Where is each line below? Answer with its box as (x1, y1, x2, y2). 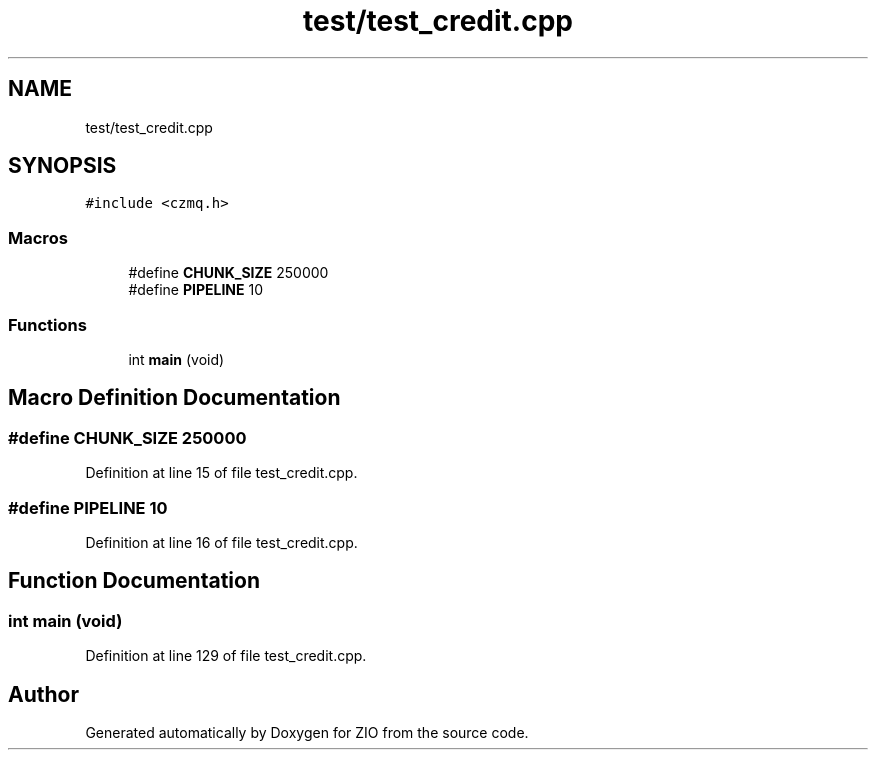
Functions (8, 314, 87, 335)
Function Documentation (8, 568, 260, 594)
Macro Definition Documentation (8, 385, 341, 411)
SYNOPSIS (8, 153, 117, 179)
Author (8, 681, 79, 707)
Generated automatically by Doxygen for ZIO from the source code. (85, 723, 529, 741)
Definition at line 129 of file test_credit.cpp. (85, 647, 367, 665)
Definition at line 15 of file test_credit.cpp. (85, 464, 358, 482)
